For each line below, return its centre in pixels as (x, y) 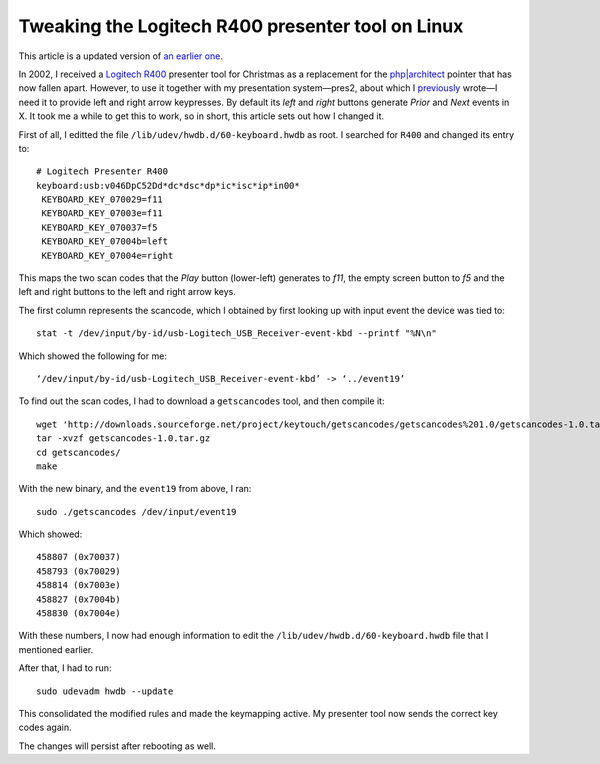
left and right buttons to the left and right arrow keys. (127, 292)
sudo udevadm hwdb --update (105, 691)
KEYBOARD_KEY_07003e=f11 (102, 213)
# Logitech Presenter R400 (102, 171)
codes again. (45, 727)
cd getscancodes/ (78, 452)
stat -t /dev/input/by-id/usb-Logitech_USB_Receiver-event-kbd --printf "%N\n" (236, 333)
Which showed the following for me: (92, 356)
